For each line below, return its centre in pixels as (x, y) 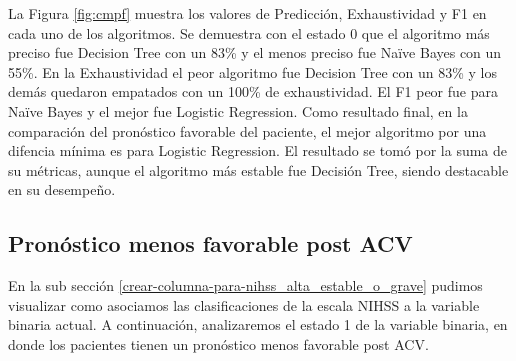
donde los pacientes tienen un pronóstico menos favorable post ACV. (218, 343)
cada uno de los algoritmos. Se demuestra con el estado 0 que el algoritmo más (249, 32)
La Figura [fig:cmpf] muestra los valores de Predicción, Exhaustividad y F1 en (247, 13)
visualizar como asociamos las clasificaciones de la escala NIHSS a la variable (244, 304)
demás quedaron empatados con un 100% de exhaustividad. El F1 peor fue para (253, 91)
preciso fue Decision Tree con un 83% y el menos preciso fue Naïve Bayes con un (255, 52)
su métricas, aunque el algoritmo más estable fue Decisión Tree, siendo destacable (258, 169)
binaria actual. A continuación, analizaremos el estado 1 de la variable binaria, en (258, 324)
